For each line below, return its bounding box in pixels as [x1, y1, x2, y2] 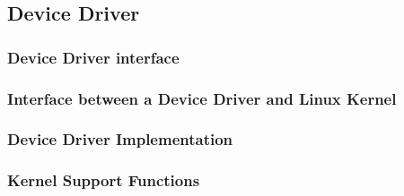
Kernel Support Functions [7, 169, 200, 192]
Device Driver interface [7, 46, 180, 68]
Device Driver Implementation [7, 128, 233, 150]
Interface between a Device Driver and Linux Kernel [7, 87, 397, 109]
